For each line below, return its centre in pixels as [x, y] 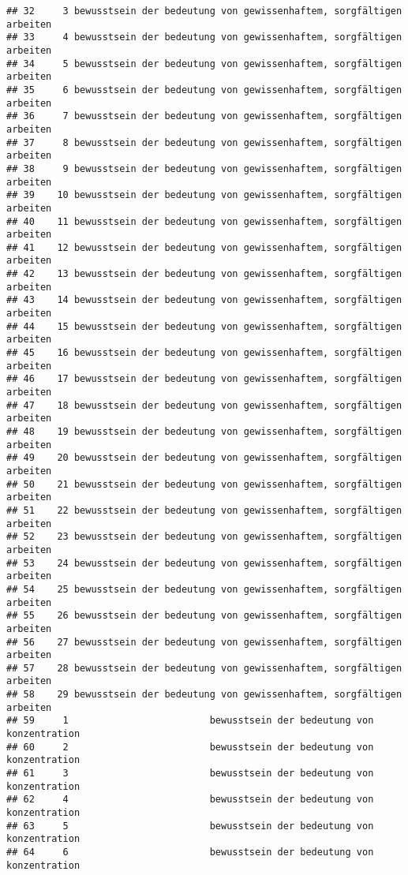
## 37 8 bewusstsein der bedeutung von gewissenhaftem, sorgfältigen [204, 142]
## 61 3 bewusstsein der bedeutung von [190, 774]
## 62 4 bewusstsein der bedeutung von [190, 800]
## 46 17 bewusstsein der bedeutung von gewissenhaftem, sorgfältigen [204, 379]
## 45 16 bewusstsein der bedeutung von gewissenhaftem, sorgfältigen [204, 353]
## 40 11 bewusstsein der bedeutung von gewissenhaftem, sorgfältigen [204, 221]
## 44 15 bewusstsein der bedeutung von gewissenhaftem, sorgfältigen [204, 326]
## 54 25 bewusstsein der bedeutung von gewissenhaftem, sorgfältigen [204, 589]
